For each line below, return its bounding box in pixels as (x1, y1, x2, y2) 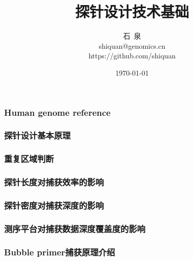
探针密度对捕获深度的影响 (4, 199, 104, 211)
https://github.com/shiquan (88, 50, 176, 61)
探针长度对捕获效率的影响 (4, 176, 104, 188)
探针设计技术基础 (75, 1, 189, 22)
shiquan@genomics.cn (99, 40, 166, 51)
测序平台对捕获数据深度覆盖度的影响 (4, 222, 146, 235)
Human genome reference (4, 106, 111, 118)
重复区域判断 (4, 152, 54, 165)
